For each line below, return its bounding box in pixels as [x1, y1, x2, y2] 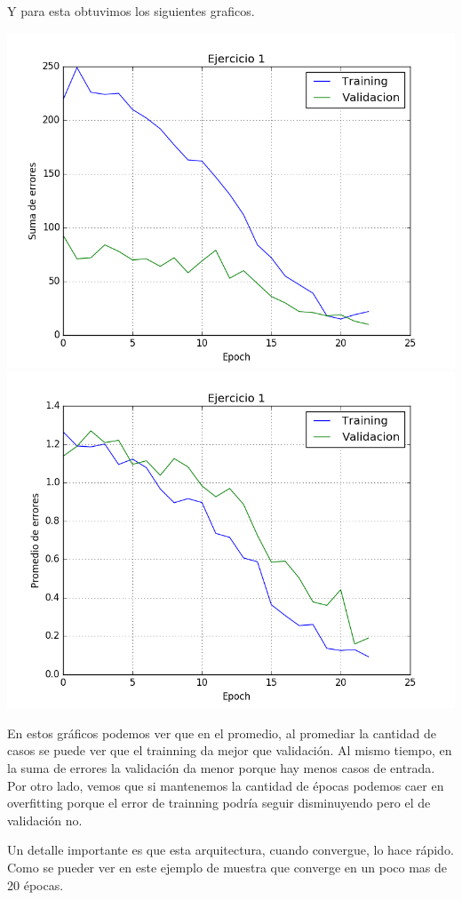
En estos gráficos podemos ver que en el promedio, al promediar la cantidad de [7, 723, 436, 742]
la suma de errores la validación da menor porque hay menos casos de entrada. [7, 758, 435, 777]
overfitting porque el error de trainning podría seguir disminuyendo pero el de [7, 793, 431, 812]
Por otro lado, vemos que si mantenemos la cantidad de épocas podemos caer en [7, 776, 444, 794]
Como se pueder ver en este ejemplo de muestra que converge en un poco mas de [7, 857, 448, 876]
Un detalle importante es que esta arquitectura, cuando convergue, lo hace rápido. [7, 840, 454, 859]
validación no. [7, 810, 83, 829]
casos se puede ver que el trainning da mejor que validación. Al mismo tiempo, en [7, 741, 452, 760]
